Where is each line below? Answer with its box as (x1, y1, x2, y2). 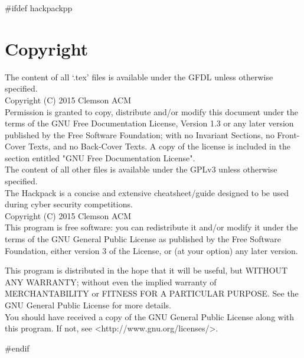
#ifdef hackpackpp (5, 2, 73, 14)
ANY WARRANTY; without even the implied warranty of (5, 275, 217, 288)
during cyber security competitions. (5, 198, 133, 210)
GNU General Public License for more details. (5, 299, 172, 311)
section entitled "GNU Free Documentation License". (5, 151, 195, 164)
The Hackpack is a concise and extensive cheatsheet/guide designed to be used (5, 186, 289, 198)
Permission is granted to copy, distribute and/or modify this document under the (5, 105, 299, 118)
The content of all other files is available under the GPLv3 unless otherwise (5, 163, 277, 175)
